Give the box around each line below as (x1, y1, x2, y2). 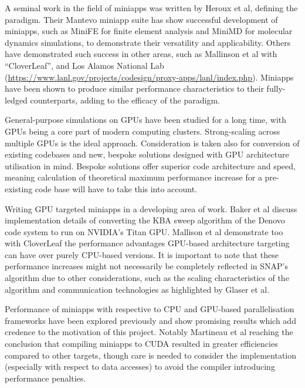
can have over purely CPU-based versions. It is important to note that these (5, 248, 279, 260)
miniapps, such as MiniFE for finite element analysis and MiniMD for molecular (5, 25, 293, 37)
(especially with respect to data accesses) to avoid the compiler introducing (5, 360, 275, 373)
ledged (5, 93, 28, 106)
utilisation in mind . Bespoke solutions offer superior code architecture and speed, (5, 159, 296, 172)
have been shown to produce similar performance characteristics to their (5, 82, 264, 95)
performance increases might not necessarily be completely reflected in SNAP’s (5, 260, 288, 272)
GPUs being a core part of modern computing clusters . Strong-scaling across (5, 125, 280, 137)
